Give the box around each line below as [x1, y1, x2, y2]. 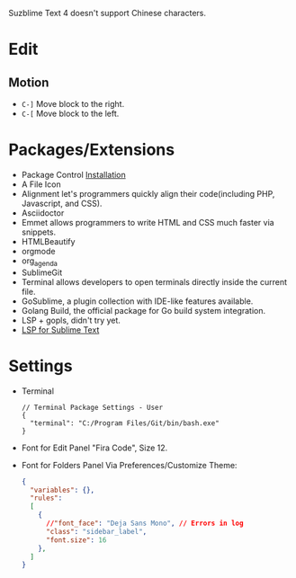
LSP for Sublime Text [21, 324, 100, 335]
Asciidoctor [21, 207, 65, 218]
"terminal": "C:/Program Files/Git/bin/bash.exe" [30, 418, 220, 428]
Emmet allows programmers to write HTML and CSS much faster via [21, 217, 275, 227]
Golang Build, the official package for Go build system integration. [21, 305, 266, 316]
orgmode [21, 245, 56, 256]
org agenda [21, 255, 58, 268]
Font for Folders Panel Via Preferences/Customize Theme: [21, 459, 238, 470]
